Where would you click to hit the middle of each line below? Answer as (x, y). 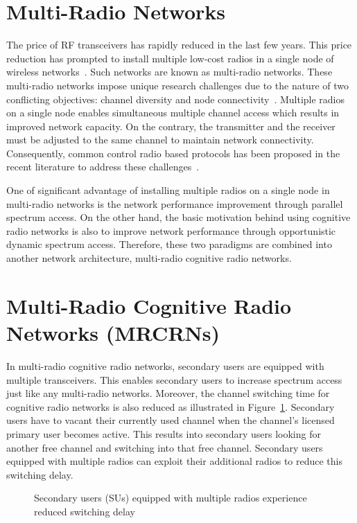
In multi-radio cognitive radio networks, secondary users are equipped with (165, 365)
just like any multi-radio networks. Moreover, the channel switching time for (168, 393)
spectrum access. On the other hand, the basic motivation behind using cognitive (178, 217)
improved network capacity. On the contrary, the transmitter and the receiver (171, 126)
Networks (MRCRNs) (113, 333)
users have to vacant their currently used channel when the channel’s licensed (171, 420)
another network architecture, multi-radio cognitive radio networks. (149, 258)
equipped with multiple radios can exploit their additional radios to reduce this (175, 461)
